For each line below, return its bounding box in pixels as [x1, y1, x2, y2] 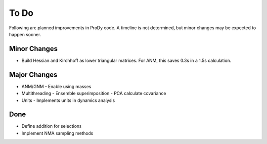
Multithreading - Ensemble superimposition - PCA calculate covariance [21, 91, 167, 96]
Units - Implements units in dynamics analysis [21, 97, 115, 103]
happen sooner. [9, 31, 42, 37]
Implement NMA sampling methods [21, 130, 93, 136]
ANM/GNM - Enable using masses [21, 83, 91, 89]
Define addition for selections [21, 123, 82, 129]
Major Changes [9, 70, 58, 79]
